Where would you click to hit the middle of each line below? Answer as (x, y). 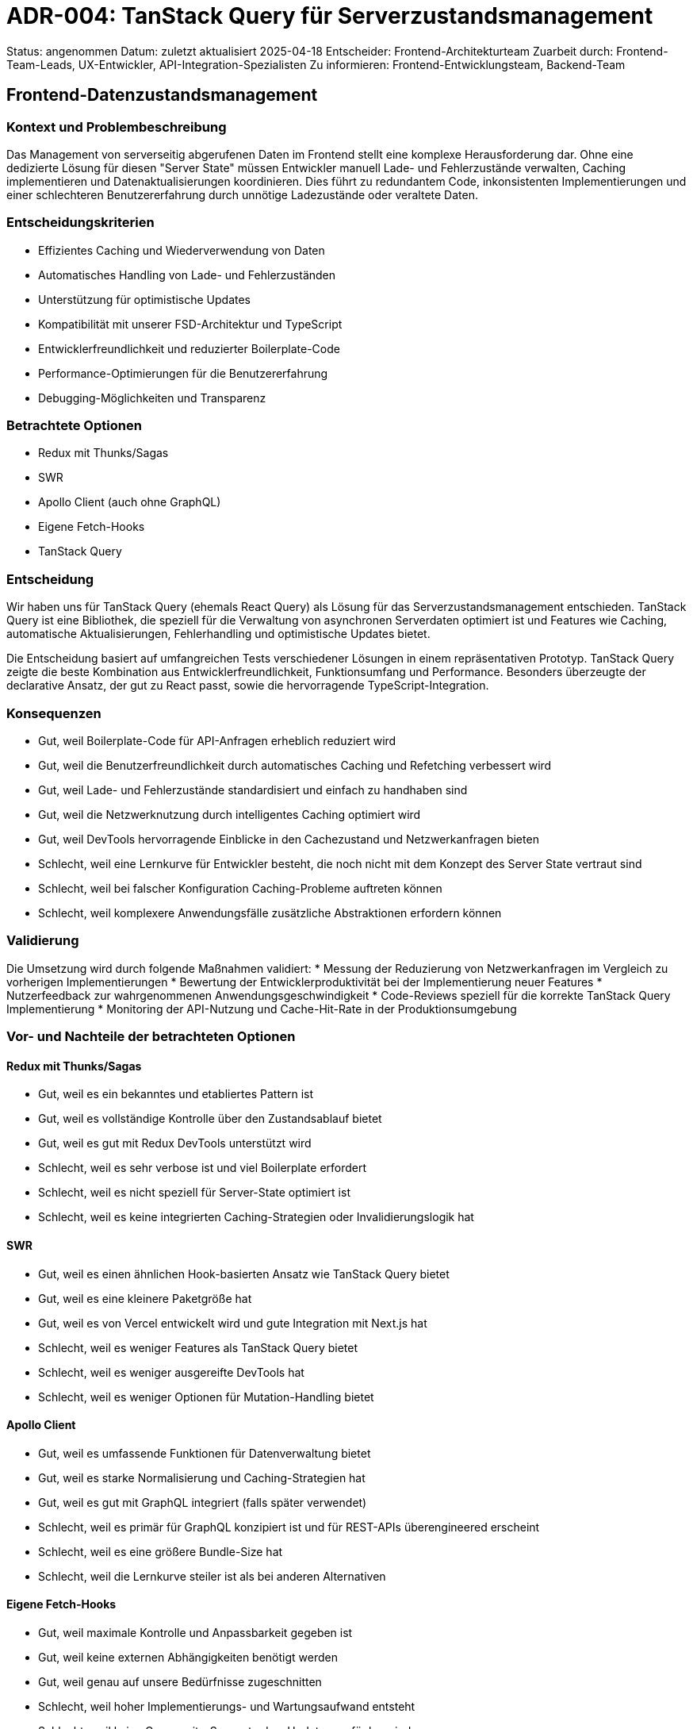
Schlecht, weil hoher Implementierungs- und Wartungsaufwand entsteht (227, 1706)
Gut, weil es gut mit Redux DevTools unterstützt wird (175, 1143)
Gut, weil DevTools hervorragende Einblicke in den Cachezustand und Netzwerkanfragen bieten (289, 839)
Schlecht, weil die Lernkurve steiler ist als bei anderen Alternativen (212, 1576)
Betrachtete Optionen (74, 426)
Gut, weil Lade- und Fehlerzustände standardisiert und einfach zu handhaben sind (253, 790)
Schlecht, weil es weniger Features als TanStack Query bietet (198, 1347)
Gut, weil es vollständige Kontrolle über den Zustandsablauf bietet (210, 1119)
